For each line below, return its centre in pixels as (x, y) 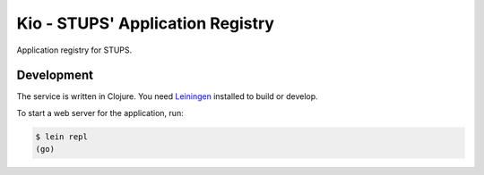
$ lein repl (62, 137)
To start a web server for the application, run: (100, 112)
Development (55, 75)
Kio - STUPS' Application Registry (146, 23)
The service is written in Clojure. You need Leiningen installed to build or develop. (167, 96)
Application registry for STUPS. (74, 50)
